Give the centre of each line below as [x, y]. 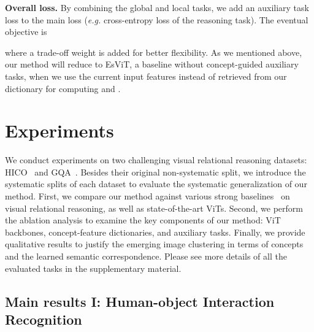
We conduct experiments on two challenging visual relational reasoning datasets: [156, 160]
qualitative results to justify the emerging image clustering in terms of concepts [154, 244]
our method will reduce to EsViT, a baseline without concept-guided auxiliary [152, 64]
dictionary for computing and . [63, 88]
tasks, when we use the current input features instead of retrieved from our [146, 76]
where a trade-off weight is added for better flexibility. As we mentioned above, [154, 52]
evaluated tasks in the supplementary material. [93, 268]
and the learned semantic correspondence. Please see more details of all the [146, 256]
